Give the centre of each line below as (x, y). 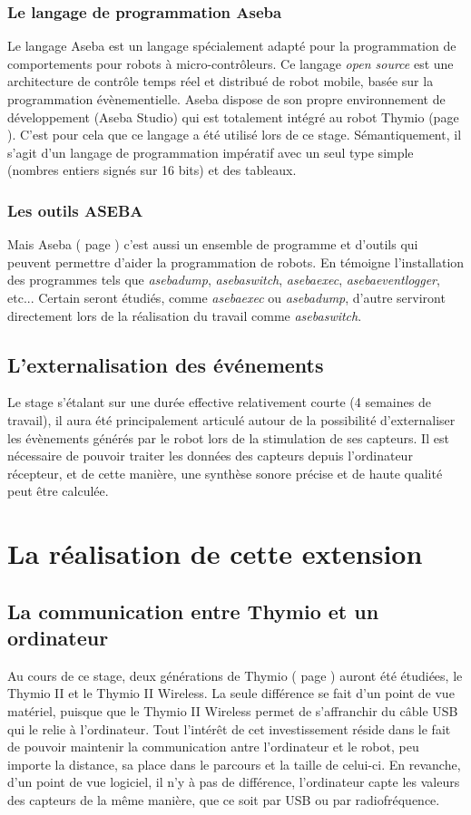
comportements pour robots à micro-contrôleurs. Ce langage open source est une (231, 63)
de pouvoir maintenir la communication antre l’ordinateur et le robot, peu (213, 747)
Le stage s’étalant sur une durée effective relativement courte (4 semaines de (219, 402)
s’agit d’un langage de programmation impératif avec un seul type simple (211, 152)
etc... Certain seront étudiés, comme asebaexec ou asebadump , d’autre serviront (226, 297)
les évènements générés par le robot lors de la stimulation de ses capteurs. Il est (228, 437)
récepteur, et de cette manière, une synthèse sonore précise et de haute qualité (225, 473)
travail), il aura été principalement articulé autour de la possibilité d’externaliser (231, 419)
